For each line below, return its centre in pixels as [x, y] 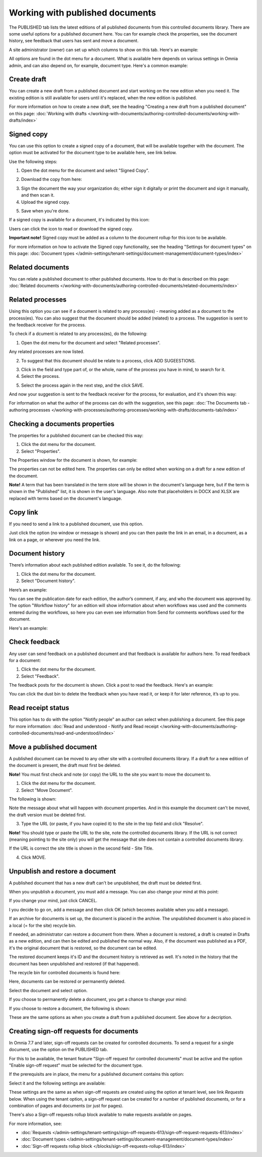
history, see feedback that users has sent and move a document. [74, 41]
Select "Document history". [48, 581]
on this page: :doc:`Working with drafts [48, 113]
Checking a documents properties [62, 424]
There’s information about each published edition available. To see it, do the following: [95, 565]
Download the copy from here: [52, 179]
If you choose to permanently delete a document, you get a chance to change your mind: [98, 999]
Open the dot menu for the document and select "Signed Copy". [85, 171]
